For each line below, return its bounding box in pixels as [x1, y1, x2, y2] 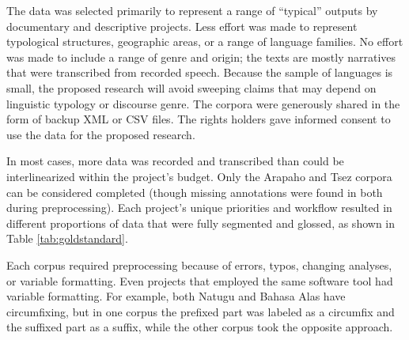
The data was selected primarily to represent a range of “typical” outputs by [6, 2, 378, 18]
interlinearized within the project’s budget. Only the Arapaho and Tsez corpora [6, 168, 392, 184]
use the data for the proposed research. [6, 126, 195, 142]
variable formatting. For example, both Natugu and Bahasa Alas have [6, 288, 346, 304]
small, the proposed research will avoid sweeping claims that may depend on [6, 79, 377, 96]
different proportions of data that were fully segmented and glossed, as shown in [6, 214, 396, 231]
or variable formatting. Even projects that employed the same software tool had [6, 272, 393, 289]
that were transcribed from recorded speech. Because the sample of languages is [6, 64, 393, 81]
